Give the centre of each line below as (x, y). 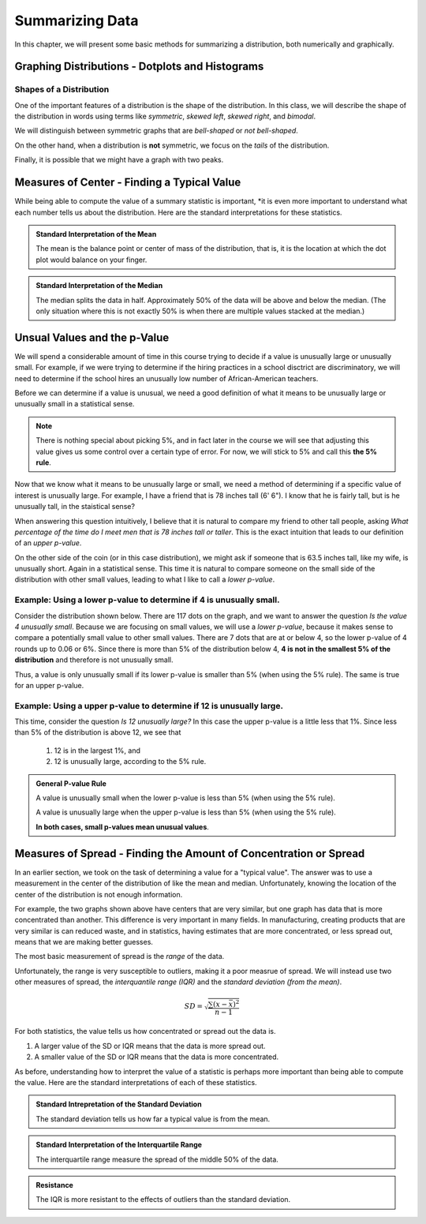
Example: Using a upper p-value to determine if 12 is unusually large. (149, 706)
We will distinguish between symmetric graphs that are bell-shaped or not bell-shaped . (157, 131)
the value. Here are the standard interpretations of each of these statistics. (136, 1082)
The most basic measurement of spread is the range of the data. (120, 956)
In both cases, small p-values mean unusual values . (122, 827)
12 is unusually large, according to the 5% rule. (130, 762)
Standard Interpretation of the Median (99, 286)
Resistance (55, 1185)
